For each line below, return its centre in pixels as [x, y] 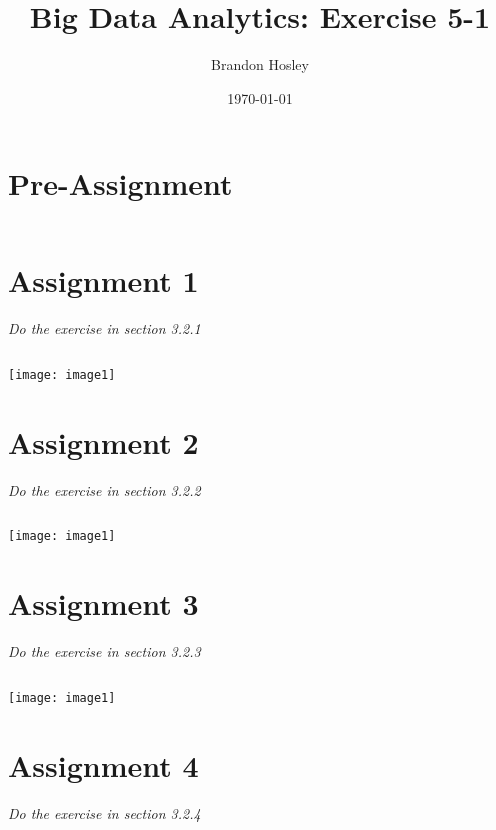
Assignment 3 [103, 603]
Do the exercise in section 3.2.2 [104, 489]
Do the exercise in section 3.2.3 [104, 651]
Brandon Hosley [260, 64]
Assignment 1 [103, 280]
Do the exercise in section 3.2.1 [104, 328]
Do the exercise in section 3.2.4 [104, 812]
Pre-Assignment [120, 183]
